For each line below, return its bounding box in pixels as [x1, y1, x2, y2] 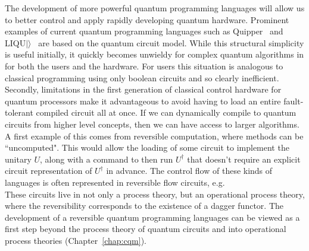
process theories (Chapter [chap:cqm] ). [5, 234, 146, 246]
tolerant [5, 106, 33, 119]
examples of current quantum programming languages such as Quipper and [5, 25, 283, 37]
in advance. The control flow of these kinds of [106, 164, 273, 177]
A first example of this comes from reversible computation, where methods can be [5, 129, 304, 142]
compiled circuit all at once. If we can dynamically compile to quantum [36, 106, 296, 119]
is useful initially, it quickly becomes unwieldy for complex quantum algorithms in [5, 48, 304, 61]
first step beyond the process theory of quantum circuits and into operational [5, 223, 286, 235]
